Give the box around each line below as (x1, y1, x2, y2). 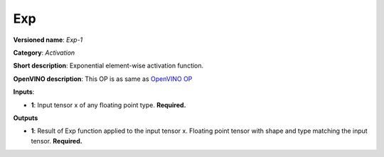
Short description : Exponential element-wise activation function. (13, 61, 204, 70)
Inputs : (13, 87, 35, 96)
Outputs (13, 114, 38, 122)
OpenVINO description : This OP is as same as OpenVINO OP (13, 75, 193, 83)
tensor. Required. (31, 136, 82, 145)
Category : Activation (13, 48, 75, 57)
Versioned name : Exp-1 (13, 36, 83, 44)
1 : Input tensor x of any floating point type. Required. (31, 100, 186, 109)
